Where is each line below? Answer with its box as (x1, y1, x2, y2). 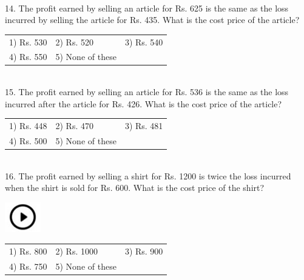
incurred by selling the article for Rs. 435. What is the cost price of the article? (5, 13, 300, 26)
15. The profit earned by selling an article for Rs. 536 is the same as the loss (5, 85, 289, 98)
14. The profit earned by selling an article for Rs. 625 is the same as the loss (5, 1, 289, 14)
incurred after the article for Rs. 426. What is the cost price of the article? (5, 97, 282, 110)
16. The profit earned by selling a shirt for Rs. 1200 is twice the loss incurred (5, 169, 291, 182)
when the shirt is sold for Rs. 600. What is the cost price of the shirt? (5, 181, 265, 194)
